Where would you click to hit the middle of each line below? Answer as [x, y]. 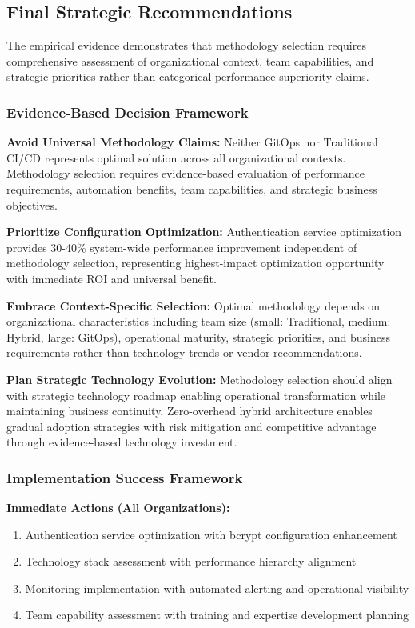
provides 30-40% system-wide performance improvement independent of [182, 247]
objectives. [32, 204]
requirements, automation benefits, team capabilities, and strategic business [192, 188]
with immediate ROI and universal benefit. [112, 278]
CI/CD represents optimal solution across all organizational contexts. [176, 157]
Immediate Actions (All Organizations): [118, 508]
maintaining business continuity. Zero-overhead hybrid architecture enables [190, 411]
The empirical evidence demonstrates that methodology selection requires [186, 45]
